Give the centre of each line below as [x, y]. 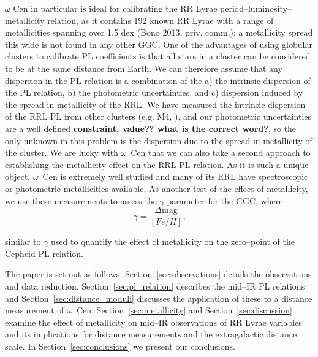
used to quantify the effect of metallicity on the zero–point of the [173, 241]
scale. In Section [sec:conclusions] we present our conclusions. [120, 346]
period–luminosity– [256, 8]
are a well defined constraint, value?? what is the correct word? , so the [151, 128]
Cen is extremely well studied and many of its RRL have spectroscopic [175, 176]
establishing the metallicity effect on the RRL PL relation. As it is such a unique [157, 164]
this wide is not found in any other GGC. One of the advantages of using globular [159, 44]
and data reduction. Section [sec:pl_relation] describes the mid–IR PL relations [155, 286]
